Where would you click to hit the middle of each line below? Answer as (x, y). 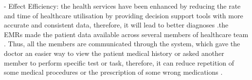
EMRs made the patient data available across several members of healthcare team (126, 34)
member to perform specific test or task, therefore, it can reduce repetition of (119, 62)
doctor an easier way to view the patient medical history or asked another (114, 53)
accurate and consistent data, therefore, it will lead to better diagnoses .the (116, 25)
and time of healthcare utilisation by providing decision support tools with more (124, 15)
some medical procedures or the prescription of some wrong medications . (113, 72)
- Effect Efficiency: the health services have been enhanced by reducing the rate (122, 6)
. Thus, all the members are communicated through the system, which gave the (122, 44)
